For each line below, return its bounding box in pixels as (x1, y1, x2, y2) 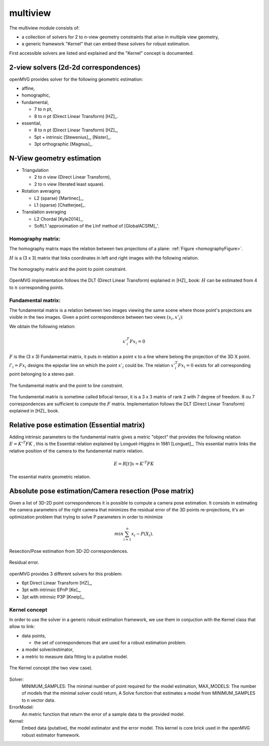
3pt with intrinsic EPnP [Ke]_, (21, 587, 81, 593)
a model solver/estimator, (21, 646, 74, 652)
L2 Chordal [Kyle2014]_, (34, 216, 84, 222)
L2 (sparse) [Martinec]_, (34, 195, 84, 201)
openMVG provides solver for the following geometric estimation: (9, 76, 143, 82)
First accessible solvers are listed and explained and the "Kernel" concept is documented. (9, 50, 194, 56)
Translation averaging (21, 209, 67, 215)
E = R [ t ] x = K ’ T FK (114, 460, 154, 467)
